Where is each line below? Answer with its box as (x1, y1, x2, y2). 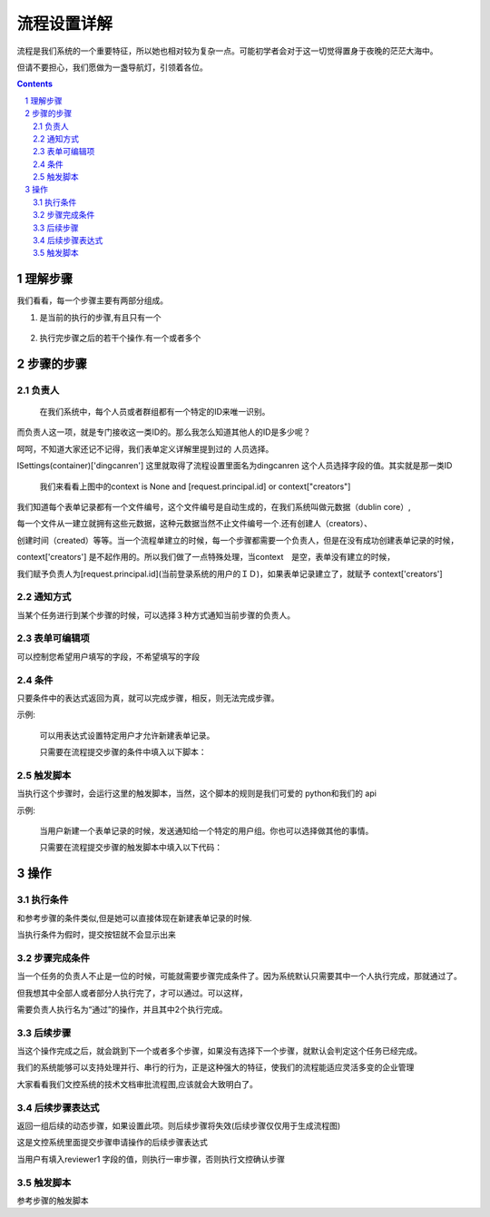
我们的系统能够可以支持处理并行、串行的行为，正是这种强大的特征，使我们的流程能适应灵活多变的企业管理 (16, 1062, 415, 1073)
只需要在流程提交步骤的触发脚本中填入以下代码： (39, 842, 222, 853)
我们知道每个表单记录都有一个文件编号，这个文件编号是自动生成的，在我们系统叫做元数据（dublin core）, (16, 502, 412, 513)
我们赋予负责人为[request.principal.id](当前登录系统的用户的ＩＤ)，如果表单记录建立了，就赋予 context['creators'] (16, 568, 444, 579)
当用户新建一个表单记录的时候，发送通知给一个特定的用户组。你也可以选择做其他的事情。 (39, 826, 374, 837)
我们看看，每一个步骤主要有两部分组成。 (16, 295, 168, 306)
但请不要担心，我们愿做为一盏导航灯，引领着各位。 (16, 62, 208, 73)
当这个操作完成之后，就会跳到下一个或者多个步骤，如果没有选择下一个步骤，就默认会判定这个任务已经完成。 (16, 1045, 422, 1056)
